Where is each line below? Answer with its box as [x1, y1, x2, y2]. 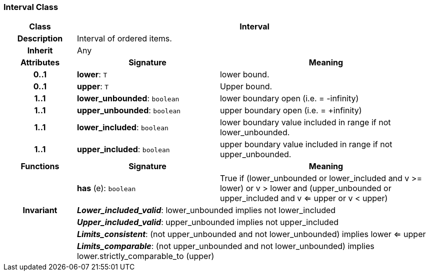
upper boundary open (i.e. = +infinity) [219, 105, 362, 116]
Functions [20, 161, 59, 172]
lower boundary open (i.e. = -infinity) [219, 93, 359, 104]
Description [17, 33, 63, 44]
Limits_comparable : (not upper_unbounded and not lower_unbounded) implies [76, 241, 374, 252]
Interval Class [3, 2, 58, 12]
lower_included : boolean [76, 122, 168, 133]
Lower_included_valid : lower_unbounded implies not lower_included [76, 205, 336, 216]
